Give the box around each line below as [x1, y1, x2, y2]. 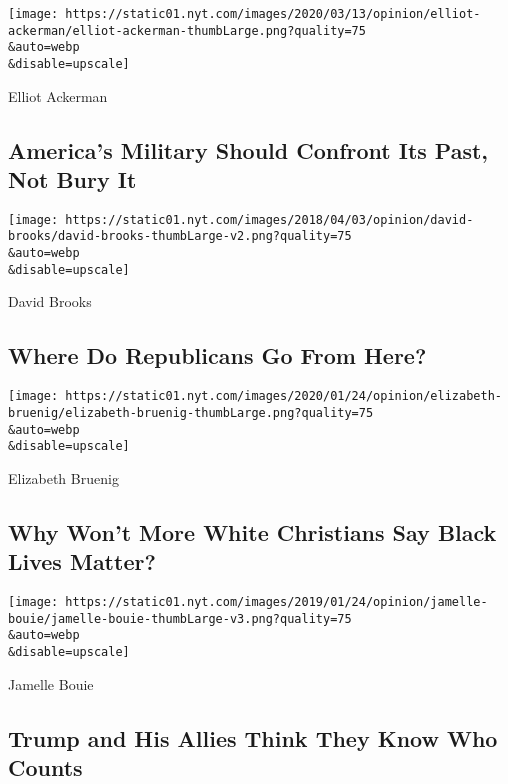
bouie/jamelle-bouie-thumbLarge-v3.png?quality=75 [8, 611, 352, 626]
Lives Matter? [8, 546, 156, 577]
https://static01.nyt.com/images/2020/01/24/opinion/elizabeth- [65, 389, 502, 404]
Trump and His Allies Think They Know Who [8, 722, 498, 753]
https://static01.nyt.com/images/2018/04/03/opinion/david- [65, 212, 474, 227]
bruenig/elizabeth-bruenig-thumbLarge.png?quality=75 [8, 405, 374, 420]
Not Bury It [8, 164, 137, 194]
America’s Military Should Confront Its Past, [8, 134, 489, 165]
